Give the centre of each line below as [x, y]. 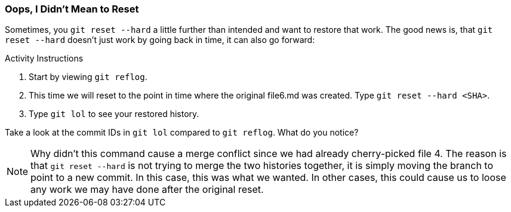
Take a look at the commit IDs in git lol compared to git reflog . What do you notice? [182, 133]
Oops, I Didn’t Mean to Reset [72, 9]
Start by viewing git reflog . [88, 77]
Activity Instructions [44, 59]
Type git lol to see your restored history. [114, 114]
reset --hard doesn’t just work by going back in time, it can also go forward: [160, 40]
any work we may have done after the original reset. [147, 190]
